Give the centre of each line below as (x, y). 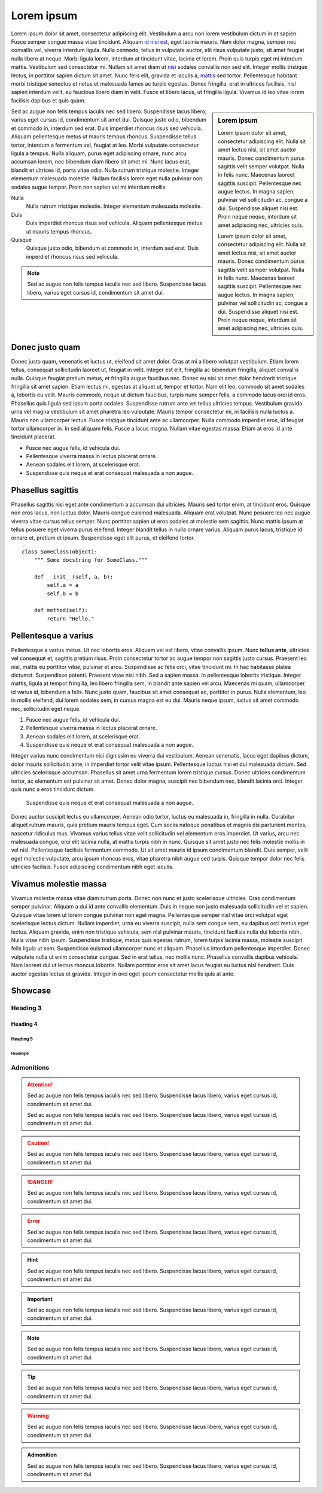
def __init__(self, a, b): (74, 577)
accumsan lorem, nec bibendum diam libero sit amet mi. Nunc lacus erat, (101, 162)
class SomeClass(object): (60, 552)
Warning (38, 1416)
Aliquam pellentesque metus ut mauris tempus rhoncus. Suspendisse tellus (104, 137)
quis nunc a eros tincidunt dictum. (53, 789)
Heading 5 (22, 1039)
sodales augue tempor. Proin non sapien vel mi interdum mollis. (89, 187)
